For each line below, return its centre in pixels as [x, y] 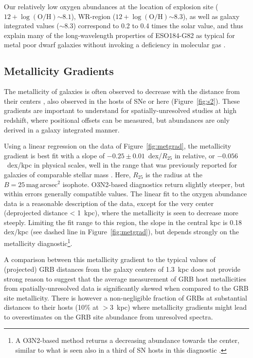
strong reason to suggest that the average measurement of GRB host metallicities [125, 278]
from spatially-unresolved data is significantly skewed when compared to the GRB [126, 288]
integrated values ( [32, 26]
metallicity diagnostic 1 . [38, 242]
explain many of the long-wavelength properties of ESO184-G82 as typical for [119, 35]
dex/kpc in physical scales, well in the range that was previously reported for [122, 165]
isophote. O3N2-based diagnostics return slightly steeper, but [154, 184]
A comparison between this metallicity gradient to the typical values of [110, 259]
